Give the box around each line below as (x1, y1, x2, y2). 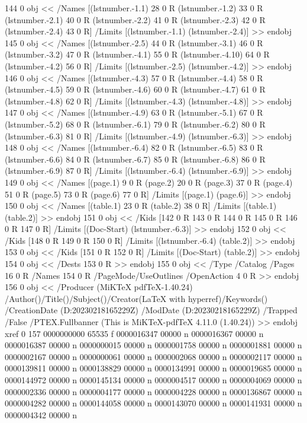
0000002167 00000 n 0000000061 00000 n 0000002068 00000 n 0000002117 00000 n (5, 350, 302, 362)
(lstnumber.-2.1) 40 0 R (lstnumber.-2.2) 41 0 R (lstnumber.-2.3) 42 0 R (5, 13, 266, 26)
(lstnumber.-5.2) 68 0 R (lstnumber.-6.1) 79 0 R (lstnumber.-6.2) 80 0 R (5, 117, 266, 130)
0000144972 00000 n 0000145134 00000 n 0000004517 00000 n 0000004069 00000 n (5, 374, 302, 386)
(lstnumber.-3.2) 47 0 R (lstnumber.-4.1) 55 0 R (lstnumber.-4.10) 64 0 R (5, 48, 270, 61)
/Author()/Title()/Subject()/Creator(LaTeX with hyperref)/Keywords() (5, 292, 268, 304)
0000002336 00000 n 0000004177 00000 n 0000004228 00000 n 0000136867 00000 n (5, 385, 302, 397)
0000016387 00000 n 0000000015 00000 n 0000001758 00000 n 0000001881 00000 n (5, 339, 302, 351)
